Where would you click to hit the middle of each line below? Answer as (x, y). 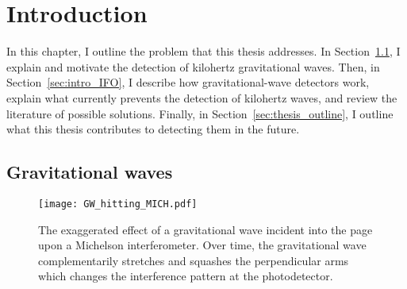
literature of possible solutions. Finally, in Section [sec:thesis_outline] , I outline (200, 113)
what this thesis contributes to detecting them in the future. (153, 129)
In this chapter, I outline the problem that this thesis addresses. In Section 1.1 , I (203, 51)
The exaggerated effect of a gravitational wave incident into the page (205, 229)
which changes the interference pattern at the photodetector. (186, 276)
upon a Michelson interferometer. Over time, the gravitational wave (202, 245)
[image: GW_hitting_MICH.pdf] (118, 204)
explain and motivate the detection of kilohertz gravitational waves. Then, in (193, 66)
